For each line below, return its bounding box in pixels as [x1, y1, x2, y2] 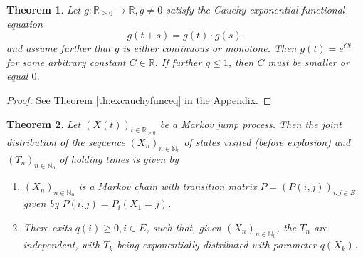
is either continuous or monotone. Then [122, 41, 297, 56]
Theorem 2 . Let [6, 116, 81, 131]
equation [6, 16, 43, 31]
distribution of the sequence [6, 134, 125, 149]
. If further [154, 54, 202, 69]
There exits [23, 219, 72, 234]
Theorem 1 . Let [6, 2, 81, 16]
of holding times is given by [59, 151, 179, 166]
